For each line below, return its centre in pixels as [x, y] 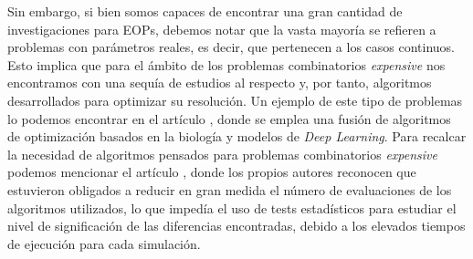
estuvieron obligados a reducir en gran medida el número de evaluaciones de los [230, 189]
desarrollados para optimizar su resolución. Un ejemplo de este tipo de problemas [235, 100]
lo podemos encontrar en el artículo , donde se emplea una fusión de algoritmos [229, 118]
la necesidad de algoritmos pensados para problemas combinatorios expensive [222, 154]
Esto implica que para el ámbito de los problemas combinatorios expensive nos [226, 64]
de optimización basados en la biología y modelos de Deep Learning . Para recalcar [237, 136]
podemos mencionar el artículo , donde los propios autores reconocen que [212, 172]
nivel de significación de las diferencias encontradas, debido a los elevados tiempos [236, 226]
